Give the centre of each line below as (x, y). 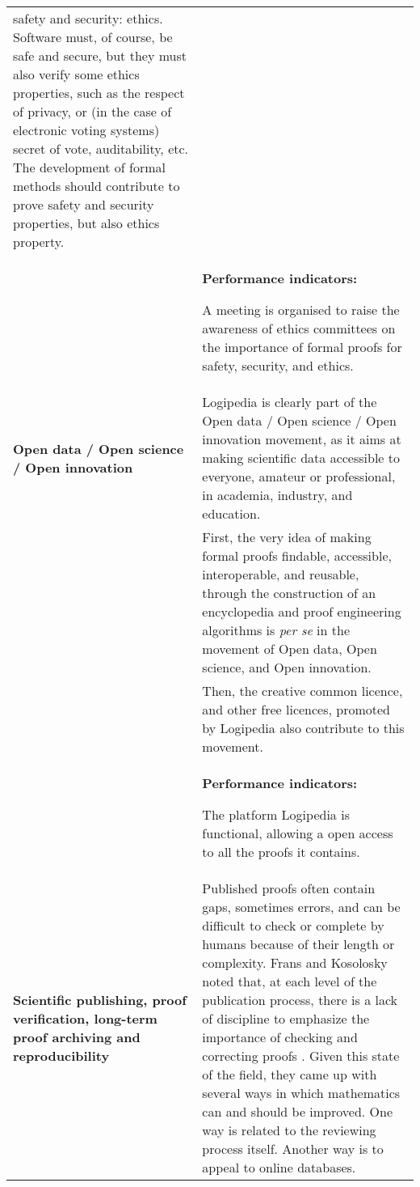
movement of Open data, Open (290, 649)
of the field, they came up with (290, 1074)
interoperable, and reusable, (281, 574)
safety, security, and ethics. (278, 365)
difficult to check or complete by (293, 925)
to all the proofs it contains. (281, 852)
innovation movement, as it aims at (302, 439)
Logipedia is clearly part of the (290, 402)
